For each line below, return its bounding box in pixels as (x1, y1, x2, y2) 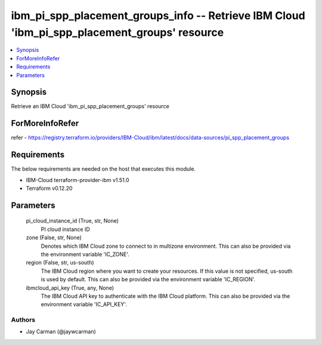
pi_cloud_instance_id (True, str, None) (26, 217, 119, 224)
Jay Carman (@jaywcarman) (26, 328, 97, 335)
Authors (11, 316, 36, 324)
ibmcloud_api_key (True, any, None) (26, 284, 114, 291)
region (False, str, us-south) (26, 259, 95, 266)
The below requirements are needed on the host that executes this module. (11, 165, 196, 172)
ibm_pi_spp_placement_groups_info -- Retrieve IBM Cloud (11, 9, 305, 22)
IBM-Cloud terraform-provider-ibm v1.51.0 (26, 176, 129, 183)
